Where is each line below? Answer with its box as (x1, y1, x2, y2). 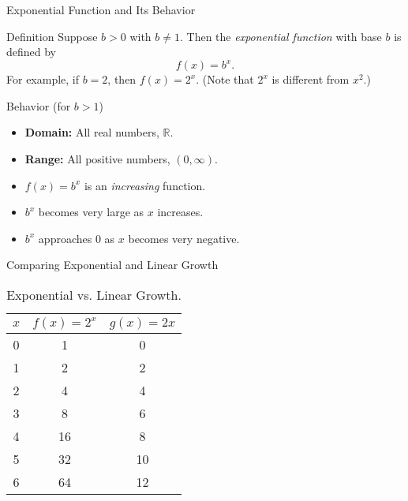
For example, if (6, 71, 80, 88)
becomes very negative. (128, 230, 240, 246)
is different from (271, 71, 350, 88)
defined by (6, 43, 57, 60)
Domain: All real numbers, (24, 124, 159, 140)
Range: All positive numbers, (24, 151, 170, 167)
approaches (38, 230, 92, 246)
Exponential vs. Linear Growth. (6, 286, 182, 305)
